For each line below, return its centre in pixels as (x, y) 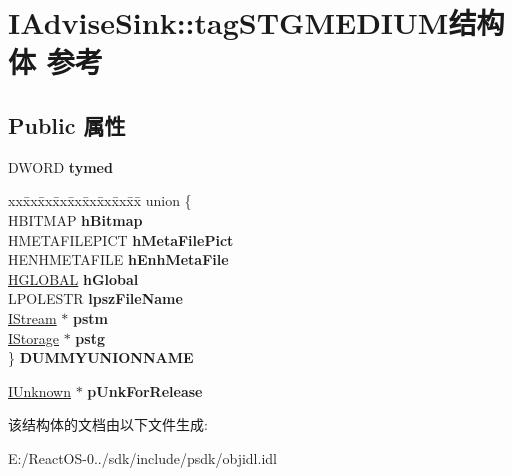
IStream (32, 317)
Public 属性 (67, 124)
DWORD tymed (60, 166)
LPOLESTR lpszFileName (95, 298)
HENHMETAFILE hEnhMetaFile (118, 259)
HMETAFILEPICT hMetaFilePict (121, 239)
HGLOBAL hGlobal (73, 278)
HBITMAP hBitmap (75, 219)
